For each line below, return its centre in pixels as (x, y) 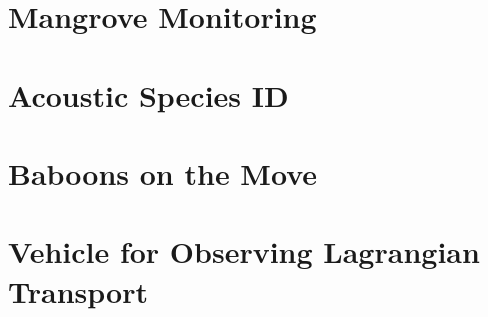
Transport (78, 290)
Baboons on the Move (163, 172)
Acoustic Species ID (148, 94)
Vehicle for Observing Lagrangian (244, 251)
